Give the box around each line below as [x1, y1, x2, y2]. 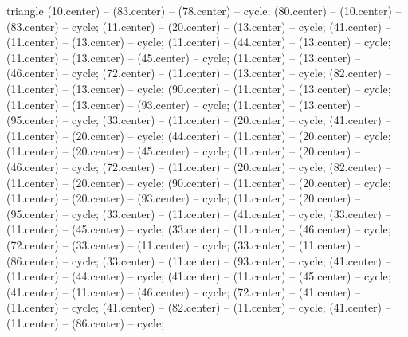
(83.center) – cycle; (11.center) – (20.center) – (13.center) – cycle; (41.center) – [6, 18, 391, 34]
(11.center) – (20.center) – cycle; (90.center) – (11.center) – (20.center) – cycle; [6, 174, 391, 190]
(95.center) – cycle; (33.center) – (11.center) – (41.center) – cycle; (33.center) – [6, 205, 391, 221]
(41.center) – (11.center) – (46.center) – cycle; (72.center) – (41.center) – [6, 283, 361, 300]
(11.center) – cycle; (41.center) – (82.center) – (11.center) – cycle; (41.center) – [6, 299, 391, 315]
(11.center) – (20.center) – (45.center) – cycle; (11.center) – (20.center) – [6, 143, 361, 159]
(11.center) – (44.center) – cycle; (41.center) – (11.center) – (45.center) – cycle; [6, 268, 391, 284]
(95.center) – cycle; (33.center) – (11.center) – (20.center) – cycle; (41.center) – [6, 112, 391, 128]
